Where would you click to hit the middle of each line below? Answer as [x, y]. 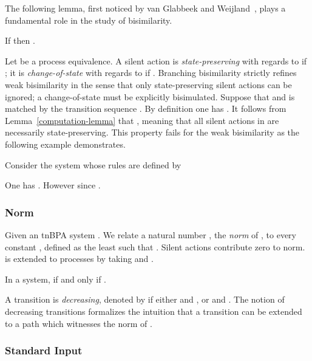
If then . [20, 40]
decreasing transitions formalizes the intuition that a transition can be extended [154, 311]
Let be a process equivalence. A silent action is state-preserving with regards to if [156, 60]
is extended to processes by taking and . [79, 259]
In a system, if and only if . [56, 279]
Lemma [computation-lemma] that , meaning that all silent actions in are [142, 120]
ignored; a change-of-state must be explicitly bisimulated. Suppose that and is [150, 96]
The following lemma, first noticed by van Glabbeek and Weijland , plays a [145, 8]
